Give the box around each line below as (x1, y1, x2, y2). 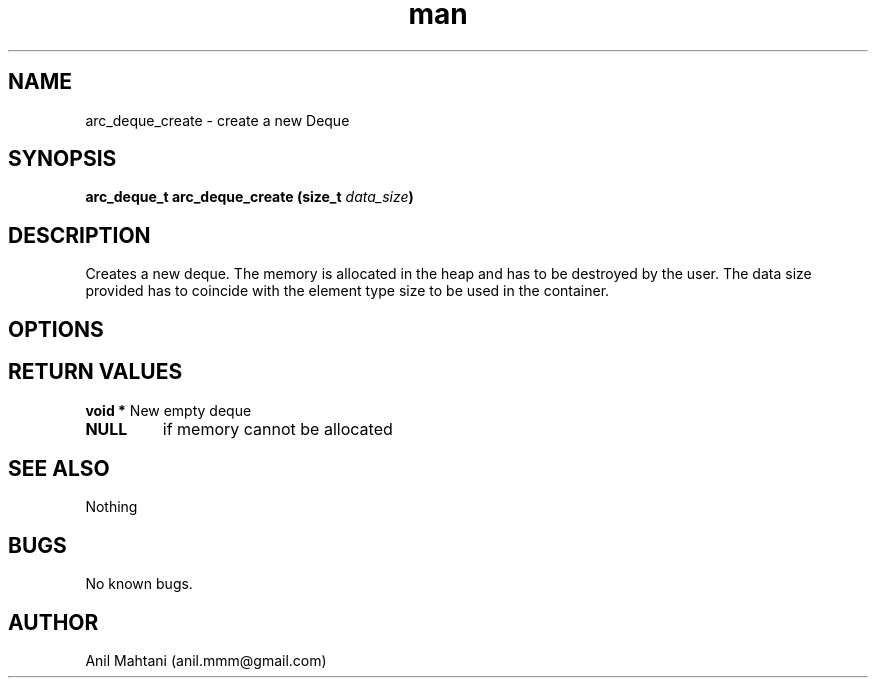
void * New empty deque (85, 401, 252, 419)
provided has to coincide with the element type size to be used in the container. (85, 282, 610, 300)
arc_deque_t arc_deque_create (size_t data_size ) (85, 188, 414, 206)
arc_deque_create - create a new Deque (85, 111, 350, 129)
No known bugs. (85, 575, 193, 593)
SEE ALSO (8, 455, 110, 481)
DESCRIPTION (8, 222, 151, 248)
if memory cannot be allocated (162, 418, 393, 439)
